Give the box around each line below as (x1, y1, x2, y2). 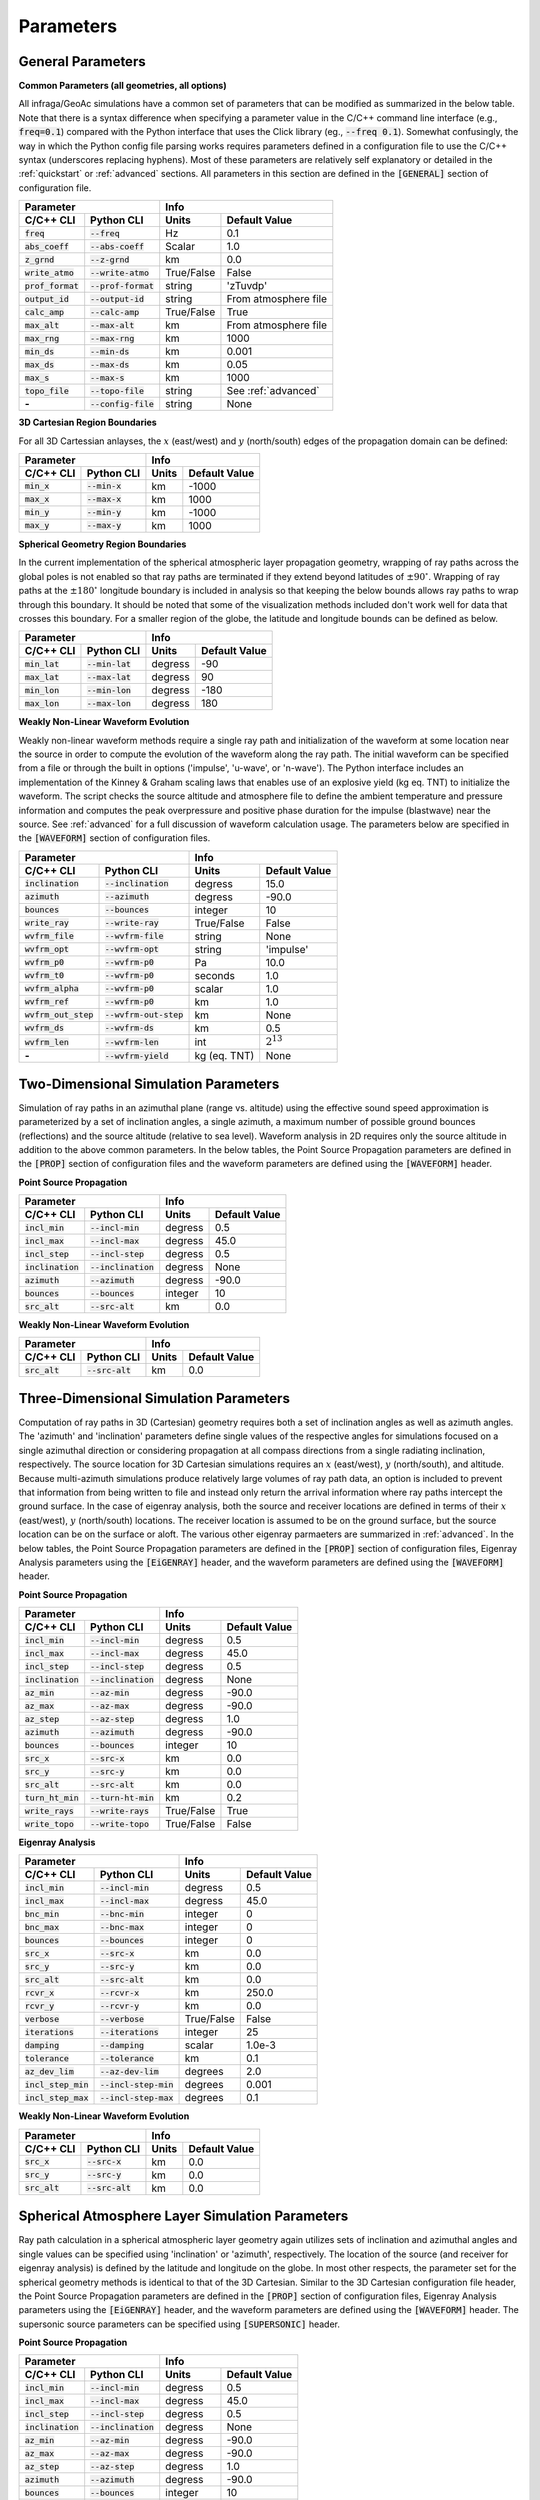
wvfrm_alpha (24, 983, 79, 994)
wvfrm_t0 (24, 970, 65, 981)
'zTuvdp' (226, 279, 268, 293)
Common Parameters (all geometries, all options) (18, 80, 227, 92)
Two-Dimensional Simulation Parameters (18, 1075, 280, 1092)
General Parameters (18, 53, 146, 70)
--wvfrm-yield (104, 1050, 169, 1061)
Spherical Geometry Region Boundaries (18, 538, 187, 550)
